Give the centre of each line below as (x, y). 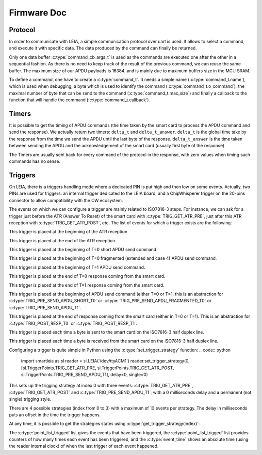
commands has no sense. (35, 161)
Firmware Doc (38, 13)
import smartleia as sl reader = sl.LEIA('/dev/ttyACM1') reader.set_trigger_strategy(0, (106, 361)
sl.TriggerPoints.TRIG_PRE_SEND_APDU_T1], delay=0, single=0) (84, 374)
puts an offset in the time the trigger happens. (55, 415)
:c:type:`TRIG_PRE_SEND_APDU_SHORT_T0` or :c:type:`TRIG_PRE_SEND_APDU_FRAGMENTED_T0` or (110, 301)
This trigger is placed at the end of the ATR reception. (63, 240)
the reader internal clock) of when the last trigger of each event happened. (84, 446)
